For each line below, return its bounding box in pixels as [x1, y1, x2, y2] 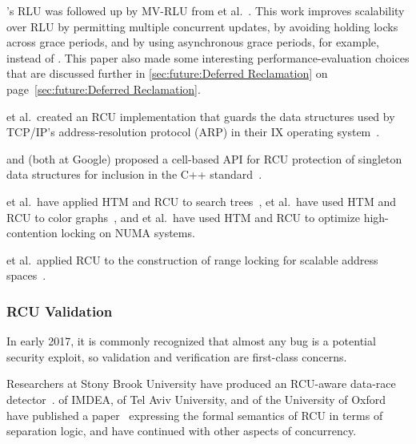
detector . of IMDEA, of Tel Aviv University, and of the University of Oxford [6, 390, 386, 407]
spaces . [6, 267, 46, 284]
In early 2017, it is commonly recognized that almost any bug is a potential [6, 333, 376, 349]
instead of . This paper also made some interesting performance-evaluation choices [6, 49, 410, 66]
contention [6, 224, 58, 241]
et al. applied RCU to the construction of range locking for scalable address [6, 251, 378, 268]
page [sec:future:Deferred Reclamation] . [6, 80, 201, 97]
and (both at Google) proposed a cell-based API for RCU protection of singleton [6, 150, 402, 167]
